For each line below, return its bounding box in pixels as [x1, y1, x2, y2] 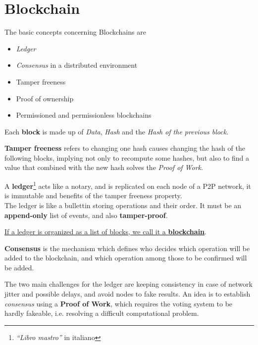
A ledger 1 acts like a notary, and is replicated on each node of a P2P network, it [4, 179, 251, 191]
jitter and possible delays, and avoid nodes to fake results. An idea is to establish [4, 289, 251, 299]
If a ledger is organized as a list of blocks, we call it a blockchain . [4, 226, 206, 237]
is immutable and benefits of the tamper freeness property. [4, 190, 182, 201]
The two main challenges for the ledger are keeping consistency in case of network [4, 279, 253, 289]
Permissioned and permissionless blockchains [16, 110, 152, 120]
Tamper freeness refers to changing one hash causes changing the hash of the [4, 143, 245, 153]
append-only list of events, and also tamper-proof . [4, 210, 168, 220]
